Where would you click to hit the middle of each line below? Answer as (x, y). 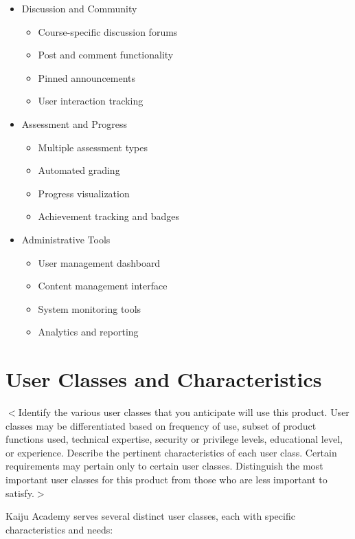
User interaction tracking (91, 101)
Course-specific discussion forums (108, 31)
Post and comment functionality (106, 55)
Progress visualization (84, 193)
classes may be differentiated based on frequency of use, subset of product (161, 425)
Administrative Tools (66, 239)
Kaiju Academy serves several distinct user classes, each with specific (150, 516)
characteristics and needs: (59, 529)
